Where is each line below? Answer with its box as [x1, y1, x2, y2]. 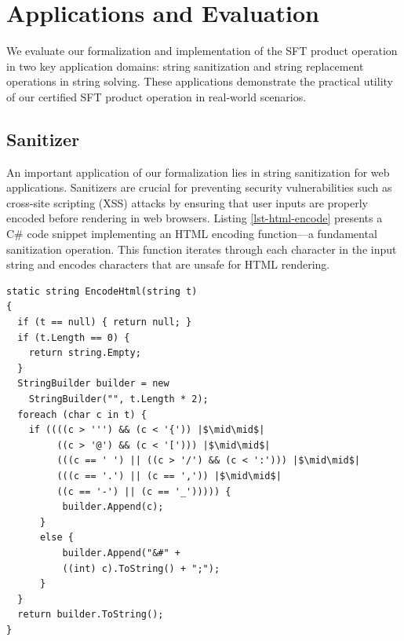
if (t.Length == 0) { [17, 331, 130, 343]
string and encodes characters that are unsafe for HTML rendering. [6, 256, 330, 273]
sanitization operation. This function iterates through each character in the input [6, 240, 397, 257]
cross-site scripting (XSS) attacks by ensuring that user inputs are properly [6, 194, 368, 211]
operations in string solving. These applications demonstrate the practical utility [6, 73, 393, 90]
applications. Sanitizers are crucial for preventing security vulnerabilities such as [6, 179, 392, 196]
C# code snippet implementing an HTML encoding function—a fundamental [6, 225, 377, 242]
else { [39, 532, 74, 544]
